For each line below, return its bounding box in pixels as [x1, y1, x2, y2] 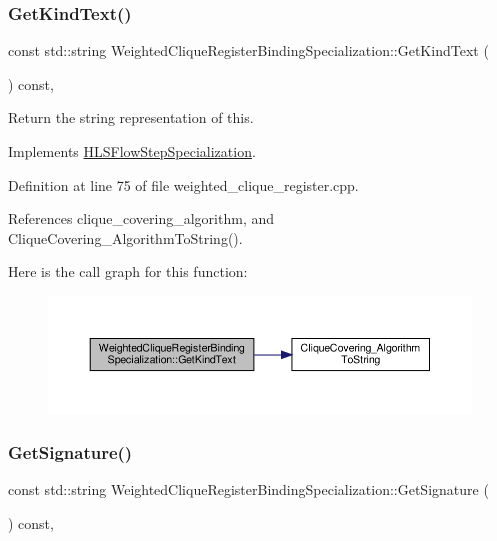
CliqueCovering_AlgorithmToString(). [8, 227, 243, 248]
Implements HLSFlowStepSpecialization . [8, 141, 256, 161]
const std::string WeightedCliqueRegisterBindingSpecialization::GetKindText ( [8, 40, 489, 61]
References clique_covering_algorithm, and [8, 208, 274, 229]
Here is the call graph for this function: [8, 261, 248, 282]
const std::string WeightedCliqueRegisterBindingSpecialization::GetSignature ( [8, 479, 489, 500]
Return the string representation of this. [8, 107, 254, 128]
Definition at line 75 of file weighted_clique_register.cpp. [8, 174, 359, 195]
